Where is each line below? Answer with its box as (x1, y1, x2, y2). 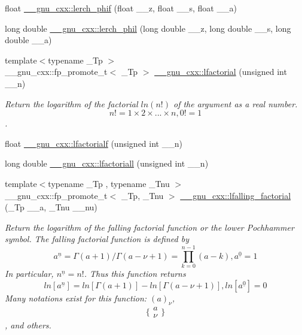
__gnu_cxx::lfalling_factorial (180, 189, 291, 201)
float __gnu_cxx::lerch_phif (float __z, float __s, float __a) (5, 2, 237, 14)
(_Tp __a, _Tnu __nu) (5, 201, 97, 213)
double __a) (5, 34, 52, 46)
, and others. (5, 319, 51, 331)
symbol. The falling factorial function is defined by (5, 233, 189, 245)
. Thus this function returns (84, 267, 186, 280)
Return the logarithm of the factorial (5, 97, 138, 110)
